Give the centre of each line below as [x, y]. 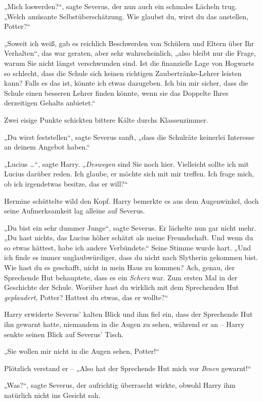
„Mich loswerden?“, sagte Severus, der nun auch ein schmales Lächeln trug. [121, 6]
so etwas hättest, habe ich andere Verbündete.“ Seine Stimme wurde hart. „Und [128, 247]
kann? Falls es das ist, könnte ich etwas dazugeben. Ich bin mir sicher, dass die [126, 83]
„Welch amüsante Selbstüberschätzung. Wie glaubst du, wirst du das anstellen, [126, 16]
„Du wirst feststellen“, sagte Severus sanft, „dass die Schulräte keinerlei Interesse [129, 137]
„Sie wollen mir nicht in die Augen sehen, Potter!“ [82, 351]
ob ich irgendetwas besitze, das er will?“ [66, 183]
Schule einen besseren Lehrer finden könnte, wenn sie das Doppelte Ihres [116, 93]
